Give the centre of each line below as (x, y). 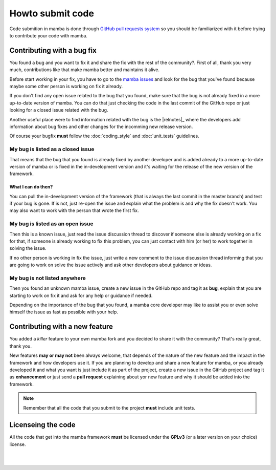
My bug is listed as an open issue (52, 224)
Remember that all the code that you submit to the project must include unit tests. (109, 408)
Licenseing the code (43, 425)
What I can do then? (31, 187)
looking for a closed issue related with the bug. (59, 110)
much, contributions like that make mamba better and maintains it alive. (85, 70)
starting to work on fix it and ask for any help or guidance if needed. (81, 295)
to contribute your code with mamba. (49, 35)
